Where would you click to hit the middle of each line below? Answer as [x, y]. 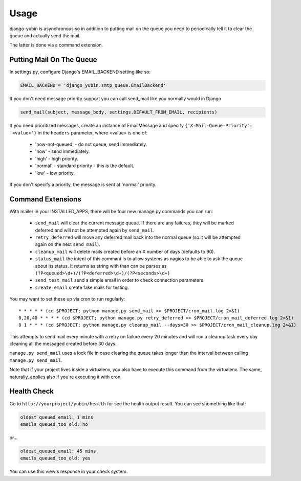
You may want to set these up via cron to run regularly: [67, 299]
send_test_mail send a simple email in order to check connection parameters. [120, 280]
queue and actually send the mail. [45, 35]
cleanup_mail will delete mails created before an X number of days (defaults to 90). [125, 251]
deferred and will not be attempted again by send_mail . [95, 230]
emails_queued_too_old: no [54, 424]
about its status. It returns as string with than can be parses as [101, 266]
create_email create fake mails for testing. [82, 287]
